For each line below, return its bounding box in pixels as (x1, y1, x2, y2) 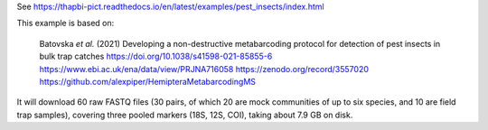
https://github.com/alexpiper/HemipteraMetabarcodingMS (39, 76, 257, 87)
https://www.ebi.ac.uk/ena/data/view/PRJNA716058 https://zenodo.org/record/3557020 (39, 63, 370, 74)
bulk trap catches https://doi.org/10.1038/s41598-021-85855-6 (39, 51, 273, 62)
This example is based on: (16, 18, 115, 29)
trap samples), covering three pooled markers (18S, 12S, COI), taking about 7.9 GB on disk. (16, 109, 353, 120)
